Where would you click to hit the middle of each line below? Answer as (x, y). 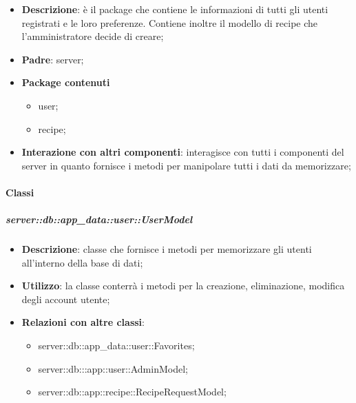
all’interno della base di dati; (82, 262)
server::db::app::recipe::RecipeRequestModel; (132, 392)
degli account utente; (66, 299)
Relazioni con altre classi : (83, 322)
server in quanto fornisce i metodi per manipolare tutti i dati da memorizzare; (186, 165)
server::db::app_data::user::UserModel (99, 219)
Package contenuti (66, 82)
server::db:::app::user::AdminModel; (113, 368)
